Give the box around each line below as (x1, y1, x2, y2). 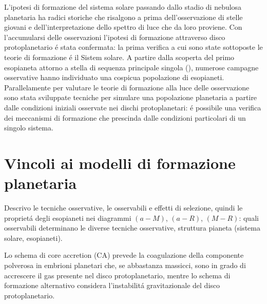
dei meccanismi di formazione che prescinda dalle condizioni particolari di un (4, 112, 246, 123)
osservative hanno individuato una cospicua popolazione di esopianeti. (4, 72, 224, 83)
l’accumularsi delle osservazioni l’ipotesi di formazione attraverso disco (4, 31, 225, 42)
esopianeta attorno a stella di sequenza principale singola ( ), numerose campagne (4, 62, 259, 72)
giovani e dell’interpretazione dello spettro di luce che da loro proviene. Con (4, 22, 242, 32)
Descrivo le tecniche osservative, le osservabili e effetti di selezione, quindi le (4, 202, 243, 213)
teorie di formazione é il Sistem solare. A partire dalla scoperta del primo (4, 51, 235, 62)
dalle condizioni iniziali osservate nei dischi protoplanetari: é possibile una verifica (4, 102, 261, 112)
